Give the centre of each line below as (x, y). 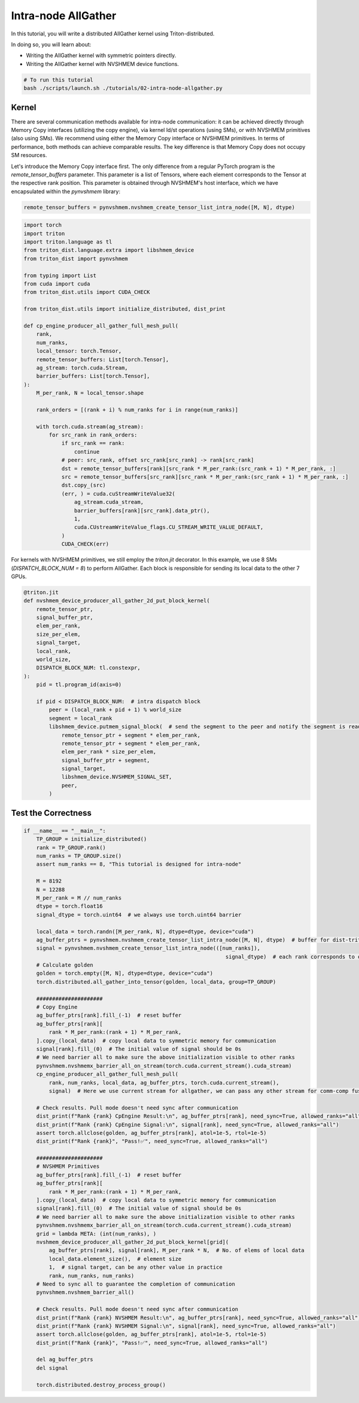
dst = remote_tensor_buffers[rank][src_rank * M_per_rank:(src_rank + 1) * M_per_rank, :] (199, 468)
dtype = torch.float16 (69, 906)
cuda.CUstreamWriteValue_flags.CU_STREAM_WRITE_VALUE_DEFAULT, (169, 527)
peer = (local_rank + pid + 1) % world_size (115, 710)
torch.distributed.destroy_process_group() (101, 1385)
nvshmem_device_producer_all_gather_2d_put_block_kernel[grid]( (133, 1242)
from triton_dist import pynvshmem (76, 259)
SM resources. (29, 155)
